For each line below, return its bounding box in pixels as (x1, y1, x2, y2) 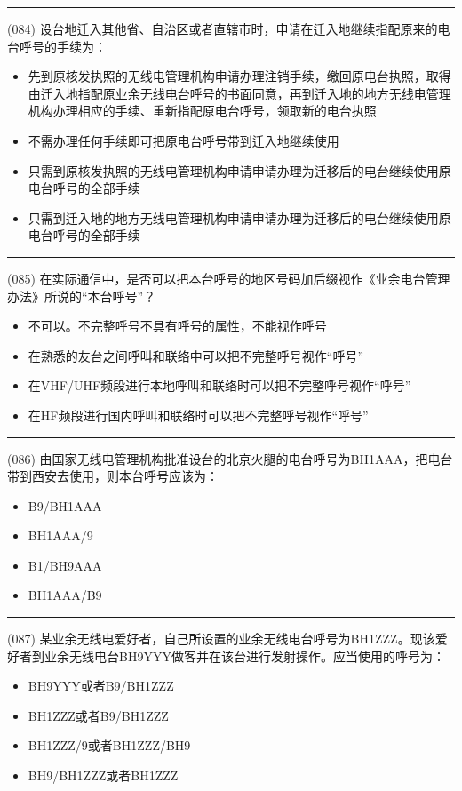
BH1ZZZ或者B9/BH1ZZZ (28, 706, 169, 724)
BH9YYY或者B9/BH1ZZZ (28, 676, 174, 695)
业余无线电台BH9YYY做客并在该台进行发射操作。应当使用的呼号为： (44, 646, 445, 665)
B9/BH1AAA (28, 496, 102, 515)
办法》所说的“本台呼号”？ (7, 286, 156, 305)
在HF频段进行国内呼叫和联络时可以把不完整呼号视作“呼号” (28, 405, 369, 424)
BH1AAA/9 (28, 526, 93, 545)
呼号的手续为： (19, 36, 107, 55)
